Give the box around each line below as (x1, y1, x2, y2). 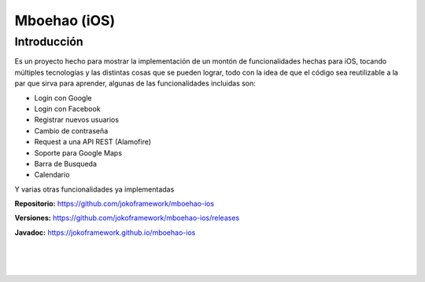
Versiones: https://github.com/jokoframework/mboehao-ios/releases (14, 213, 240, 223)
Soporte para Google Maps (34, 148, 122, 157)
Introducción (14, 35, 83, 49)
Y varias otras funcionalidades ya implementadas (14, 185, 175, 194)
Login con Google (34, 93, 92, 102)
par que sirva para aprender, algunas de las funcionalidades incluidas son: (14, 79, 256, 88)
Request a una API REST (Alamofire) (34, 137, 152, 147)
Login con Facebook (34, 104, 102, 113)
